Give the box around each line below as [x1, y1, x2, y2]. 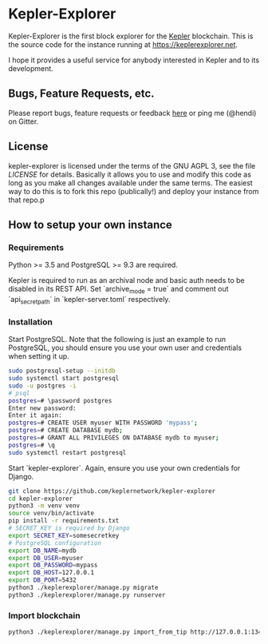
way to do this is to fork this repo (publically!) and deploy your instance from [8, 186, 259, 196]
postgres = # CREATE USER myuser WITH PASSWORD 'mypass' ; [8, 419, 198, 427]
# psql [8, 389, 30, 397]
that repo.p [8, 195, 45, 205]
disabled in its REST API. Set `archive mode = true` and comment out [8, 284, 229, 296]
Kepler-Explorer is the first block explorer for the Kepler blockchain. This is [8, 31, 254, 41]
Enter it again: [8, 411, 62, 419]
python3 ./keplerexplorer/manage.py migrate [8, 584, 159, 592]
